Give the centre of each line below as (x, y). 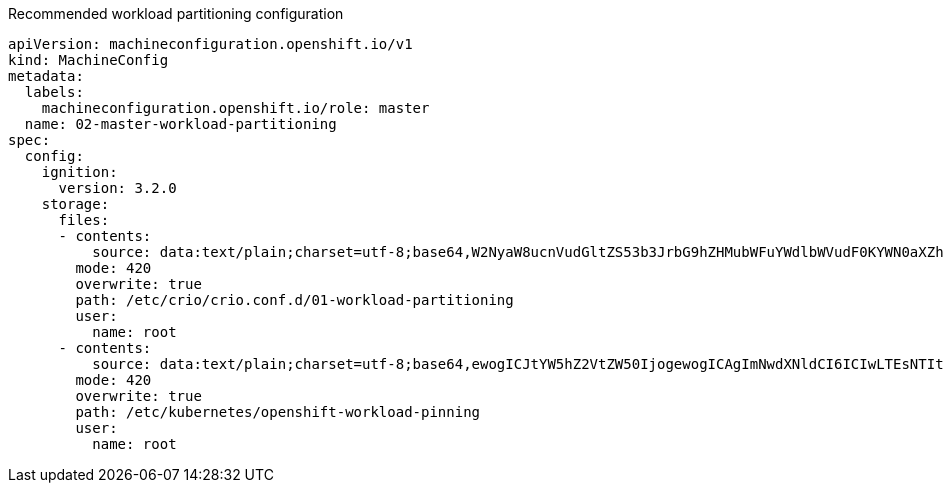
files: (84, 220)
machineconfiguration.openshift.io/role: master (235, 108)
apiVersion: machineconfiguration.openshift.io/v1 (210, 44)
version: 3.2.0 (117, 188)
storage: (75, 204)
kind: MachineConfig (88, 60)
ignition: (79, 172)
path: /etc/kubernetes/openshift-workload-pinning (278, 412)
